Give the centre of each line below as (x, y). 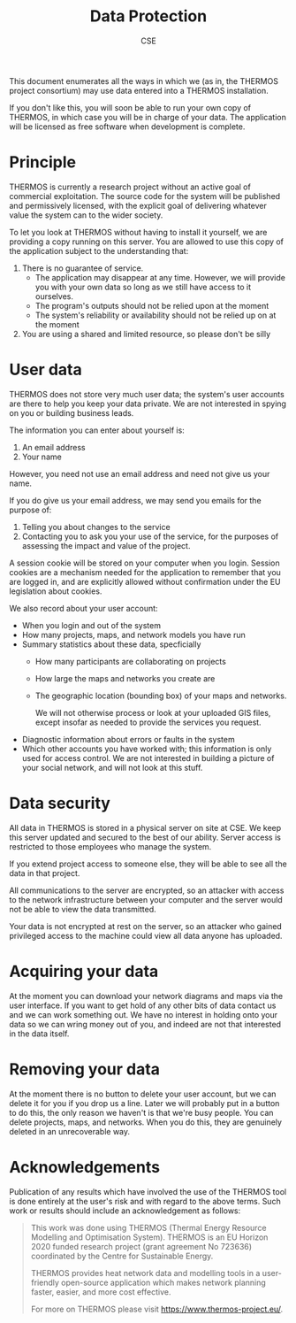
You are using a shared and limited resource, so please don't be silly (146, 334)
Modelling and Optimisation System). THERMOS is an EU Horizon (149, 1237)
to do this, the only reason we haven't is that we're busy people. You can (141, 1112)
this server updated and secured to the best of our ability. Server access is (145, 837)
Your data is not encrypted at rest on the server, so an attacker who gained (146, 926)
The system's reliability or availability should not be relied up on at (156, 315)
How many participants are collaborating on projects (131, 661)
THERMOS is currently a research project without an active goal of (130, 187)
